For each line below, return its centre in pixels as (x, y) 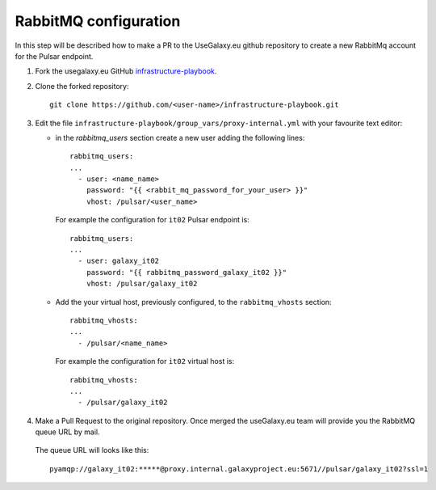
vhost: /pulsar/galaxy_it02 (142, 284)
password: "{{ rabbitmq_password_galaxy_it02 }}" (186, 272)
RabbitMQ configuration (98, 21)
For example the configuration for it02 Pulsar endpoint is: (152, 220)
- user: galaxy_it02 (119, 261)
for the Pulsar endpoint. (54, 56)
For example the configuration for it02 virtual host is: (145, 361)
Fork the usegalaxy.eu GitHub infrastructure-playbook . (126, 71)
